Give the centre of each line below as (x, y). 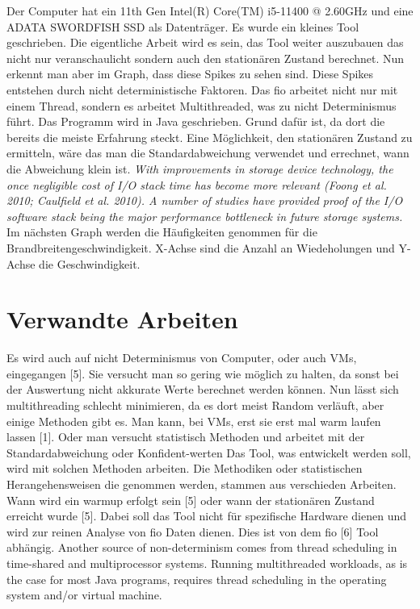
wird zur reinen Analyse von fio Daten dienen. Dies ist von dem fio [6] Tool (193, 531)
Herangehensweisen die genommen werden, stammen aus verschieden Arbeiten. (202, 484)
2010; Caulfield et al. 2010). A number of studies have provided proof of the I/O (205, 200)
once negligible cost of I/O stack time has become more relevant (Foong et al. (197, 184)
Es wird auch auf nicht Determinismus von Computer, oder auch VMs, (182, 358)
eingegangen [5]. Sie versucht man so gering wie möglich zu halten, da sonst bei (203, 373)
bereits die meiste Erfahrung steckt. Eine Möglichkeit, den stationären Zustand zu (210, 137)
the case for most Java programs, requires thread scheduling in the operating (197, 579)
